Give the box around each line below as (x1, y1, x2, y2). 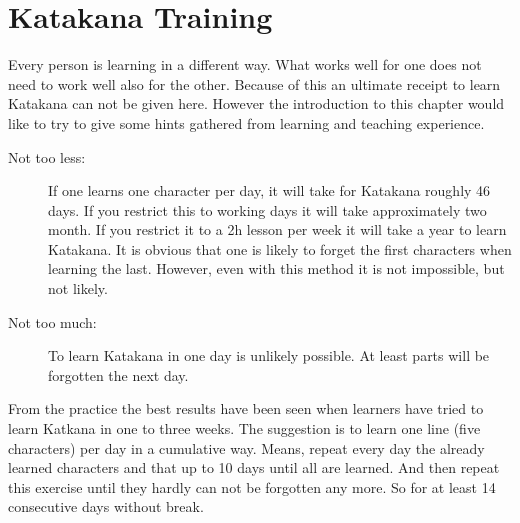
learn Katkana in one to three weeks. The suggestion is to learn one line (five (8, 418, 481, 439)
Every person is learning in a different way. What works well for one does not (8, 54, 482, 75)
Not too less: (8, 146, 86, 167)
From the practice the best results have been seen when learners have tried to (8, 398, 484, 419)
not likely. (48, 278, 108, 299)
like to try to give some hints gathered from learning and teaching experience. (8, 112, 485, 133)
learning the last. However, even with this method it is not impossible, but (48, 258, 505, 279)
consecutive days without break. (8, 496, 204, 517)
